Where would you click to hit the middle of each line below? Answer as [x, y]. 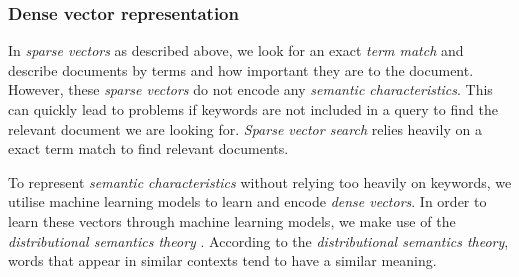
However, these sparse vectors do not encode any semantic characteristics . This [250, 89]
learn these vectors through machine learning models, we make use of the [232, 220]
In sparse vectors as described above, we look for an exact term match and [236, 50]
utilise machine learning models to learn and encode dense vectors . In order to [247, 201]
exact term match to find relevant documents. [148, 148]
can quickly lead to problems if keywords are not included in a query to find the [253, 109]
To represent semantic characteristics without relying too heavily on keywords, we [260, 181]
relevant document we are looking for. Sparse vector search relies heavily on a [245, 128]
